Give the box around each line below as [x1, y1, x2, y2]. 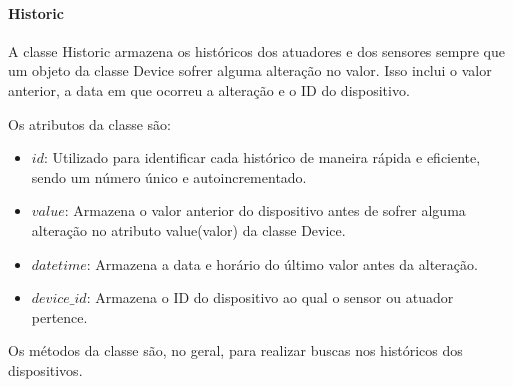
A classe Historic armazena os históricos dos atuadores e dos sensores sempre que [8, 40, 505, 61]
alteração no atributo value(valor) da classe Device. [31, 219, 346, 240]
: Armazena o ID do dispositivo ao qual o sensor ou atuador [86, 287, 454, 308]
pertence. [31, 306, 88, 327]
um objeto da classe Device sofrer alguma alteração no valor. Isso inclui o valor [8, 60, 492, 81]
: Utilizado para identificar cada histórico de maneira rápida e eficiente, [43, 147, 481, 168]
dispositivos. [8, 359, 83, 380]
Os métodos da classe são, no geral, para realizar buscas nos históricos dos [8, 340, 463, 361]
